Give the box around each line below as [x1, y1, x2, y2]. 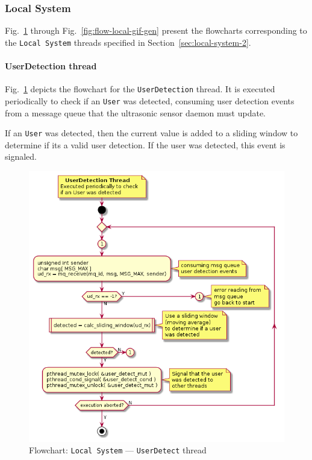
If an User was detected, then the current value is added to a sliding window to [5, 127, 298, 139]
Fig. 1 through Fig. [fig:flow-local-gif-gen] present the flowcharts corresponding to [5, 24, 307, 37]
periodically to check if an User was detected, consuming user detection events [5, 94, 295, 107]
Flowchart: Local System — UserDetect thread [29, 444, 207, 456]
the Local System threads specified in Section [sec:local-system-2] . [5, 36, 251, 48]
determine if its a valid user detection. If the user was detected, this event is [5, 138, 285, 151]
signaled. [5, 150, 37, 163]
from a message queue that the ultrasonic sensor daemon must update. [5, 106, 266, 119]
